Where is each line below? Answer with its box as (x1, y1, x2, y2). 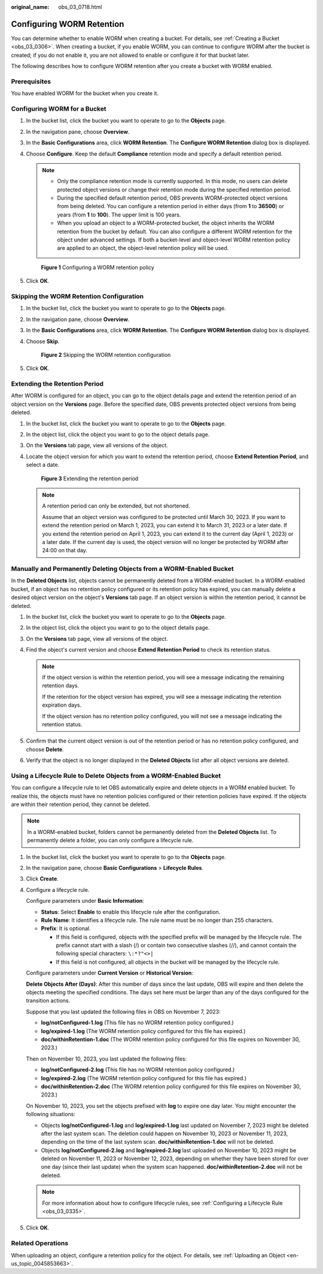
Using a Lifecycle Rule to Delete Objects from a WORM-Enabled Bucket (11, 771, 221, 780)
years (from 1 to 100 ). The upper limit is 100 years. (57, 211, 181, 218)
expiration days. (42, 701, 82, 708)
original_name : (11, 4, 50, 10)
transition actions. (26, 997, 71, 1004)
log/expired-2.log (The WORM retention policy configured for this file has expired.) (41, 1074, 247, 1081)
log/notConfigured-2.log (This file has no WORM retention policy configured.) (41, 1066, 235, 1073)
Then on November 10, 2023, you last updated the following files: (26, 1055, 187, 1062)
